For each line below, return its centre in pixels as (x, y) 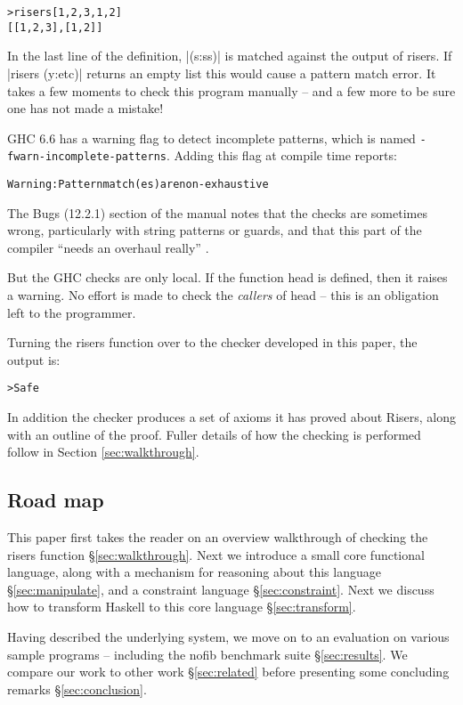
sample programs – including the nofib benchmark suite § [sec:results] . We (207, 654)
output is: (34, 359)
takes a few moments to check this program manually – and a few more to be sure (231, 90)
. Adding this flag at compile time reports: (281, 155)
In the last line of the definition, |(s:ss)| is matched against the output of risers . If (230, 56)
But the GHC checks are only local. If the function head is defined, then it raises (227, 277)
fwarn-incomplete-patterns (87, 157)
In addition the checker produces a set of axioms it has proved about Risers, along (232, 417)
